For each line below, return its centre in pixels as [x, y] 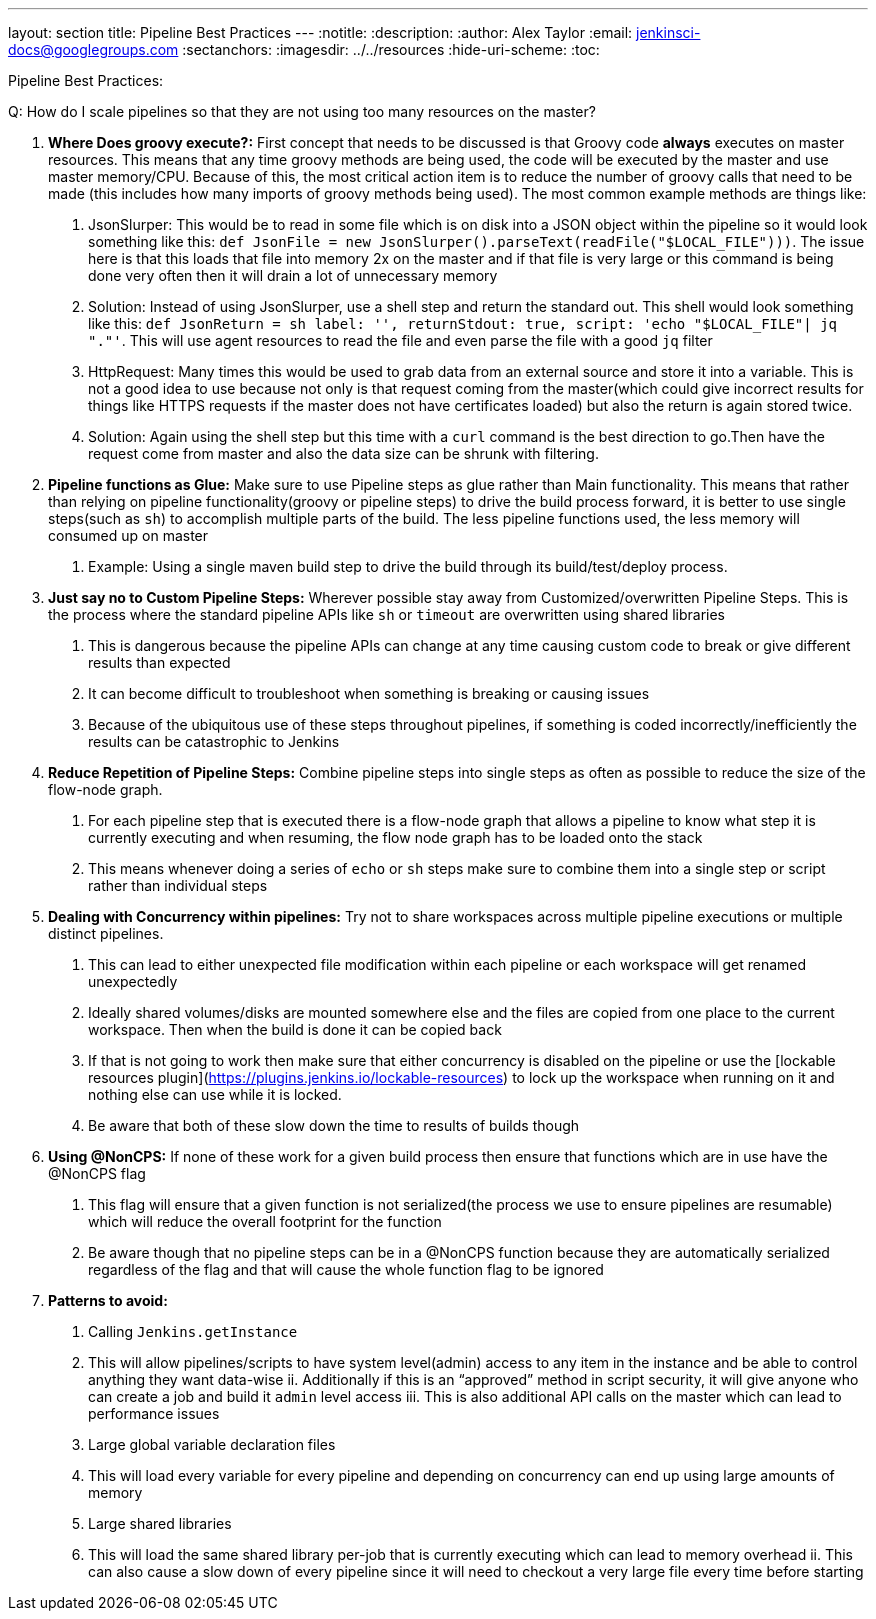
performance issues [154, 1413]
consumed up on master [128, 535]
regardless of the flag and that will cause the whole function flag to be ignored [346, 1269]
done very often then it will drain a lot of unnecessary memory [293, 275]
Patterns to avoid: [108, 1300]
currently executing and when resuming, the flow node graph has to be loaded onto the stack [395, 837]
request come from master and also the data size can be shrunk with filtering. [343, 453]
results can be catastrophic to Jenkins [214, 741]
